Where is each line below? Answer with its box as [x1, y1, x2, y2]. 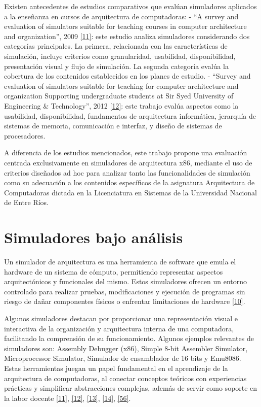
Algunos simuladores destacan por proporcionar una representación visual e [4, 313, 238, 323]
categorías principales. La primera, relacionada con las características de [4, 41, 228, 51]
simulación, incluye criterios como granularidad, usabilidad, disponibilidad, [4, 50, 236, 61]
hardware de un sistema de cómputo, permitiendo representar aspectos [4, 266, 223, 277]
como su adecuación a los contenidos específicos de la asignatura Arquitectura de [4, 177, 255, 188]
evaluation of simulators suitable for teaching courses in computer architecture [4, 21, 247, 31]
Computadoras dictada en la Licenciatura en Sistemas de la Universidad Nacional [4, 187, 257, 197]
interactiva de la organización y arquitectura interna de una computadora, [4, 323, 234, 333]
